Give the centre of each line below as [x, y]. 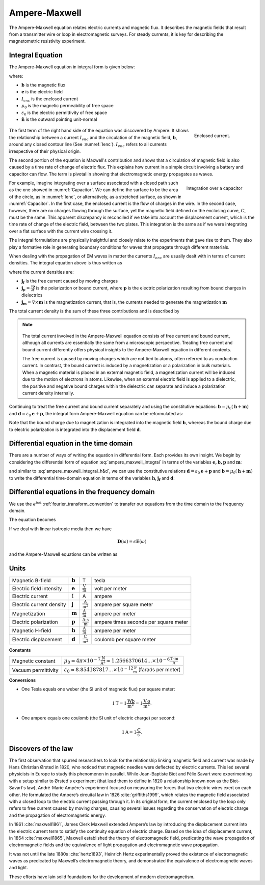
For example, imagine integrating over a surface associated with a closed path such [94, 183]
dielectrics [32, 295]
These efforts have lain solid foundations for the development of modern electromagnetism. [102, 877]
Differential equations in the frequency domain [82, 492]
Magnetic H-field [32, 630]
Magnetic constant [34, 661]
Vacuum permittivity [35, 670]
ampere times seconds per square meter [141, 622]
